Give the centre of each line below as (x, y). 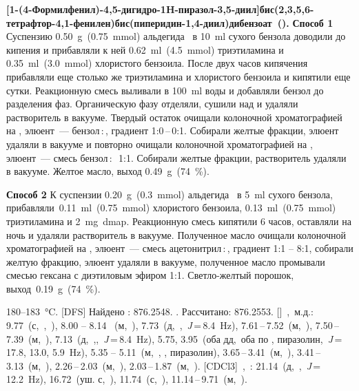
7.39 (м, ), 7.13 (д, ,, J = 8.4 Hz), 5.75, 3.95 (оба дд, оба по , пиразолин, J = (174, 338)
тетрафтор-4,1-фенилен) (61, 22)
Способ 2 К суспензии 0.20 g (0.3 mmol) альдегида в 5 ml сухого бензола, (170, 194)
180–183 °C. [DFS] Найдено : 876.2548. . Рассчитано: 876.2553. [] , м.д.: (160, 311)
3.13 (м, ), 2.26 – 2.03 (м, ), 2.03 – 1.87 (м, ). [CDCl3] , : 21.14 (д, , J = (164, 365)
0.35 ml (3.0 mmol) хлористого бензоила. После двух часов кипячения (157, 63)
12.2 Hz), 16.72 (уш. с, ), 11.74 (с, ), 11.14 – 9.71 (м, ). (127, 379)
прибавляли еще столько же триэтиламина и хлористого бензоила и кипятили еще (178, 76)
